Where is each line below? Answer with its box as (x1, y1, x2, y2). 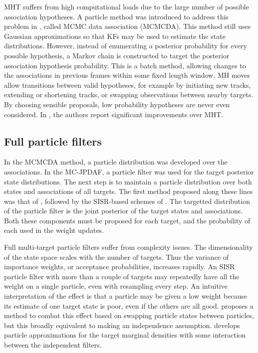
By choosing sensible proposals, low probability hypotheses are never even (4, 99, 230, 109)
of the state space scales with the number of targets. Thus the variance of (4, 251, 229, 262)
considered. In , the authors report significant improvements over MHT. (4, 109, 224, 119)
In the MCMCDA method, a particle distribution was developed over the (4, 157, 228, 167)
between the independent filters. (4, 340, 102, 350)
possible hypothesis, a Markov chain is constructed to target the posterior (4, 50, 230, 60)
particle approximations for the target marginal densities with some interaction (4, 330, 246, 340)
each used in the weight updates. (4, 225, 104, 235)
